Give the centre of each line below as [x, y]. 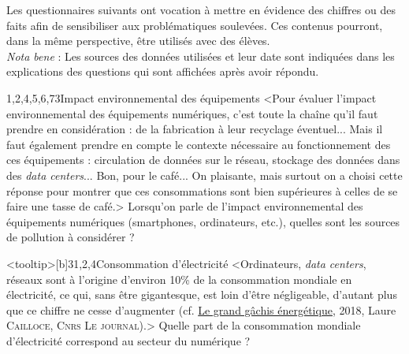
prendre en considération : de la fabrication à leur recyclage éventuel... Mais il [195, 129]
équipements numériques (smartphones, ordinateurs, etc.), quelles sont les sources [203, 221]
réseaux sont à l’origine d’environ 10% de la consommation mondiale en [179, 279]
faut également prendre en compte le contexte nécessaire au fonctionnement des [199, 144]
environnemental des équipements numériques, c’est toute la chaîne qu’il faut [192, 113]
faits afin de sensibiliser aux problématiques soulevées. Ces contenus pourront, [195, 25]
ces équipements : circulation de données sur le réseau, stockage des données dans [203, 160]
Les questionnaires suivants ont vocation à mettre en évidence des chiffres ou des [201, 9]
